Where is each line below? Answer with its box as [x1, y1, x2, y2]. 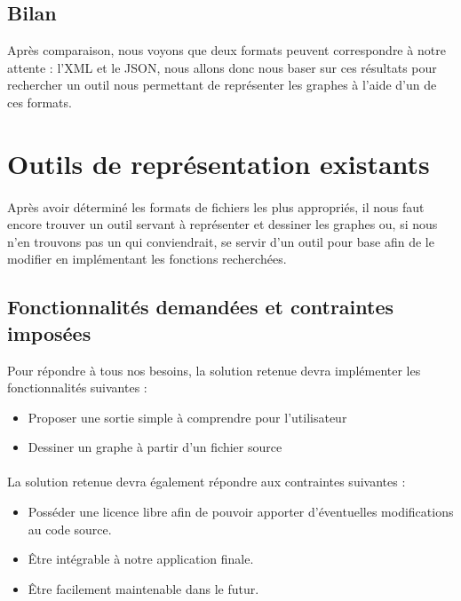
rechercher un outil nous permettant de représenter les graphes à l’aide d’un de [7, 75, 437, 94]
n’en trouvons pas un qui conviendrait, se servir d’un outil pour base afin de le [7, 232, 434, 250]
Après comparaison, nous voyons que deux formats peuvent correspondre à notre [7, 41, 446, 59]
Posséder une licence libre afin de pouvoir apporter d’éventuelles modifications [28, 502, 454, 521]
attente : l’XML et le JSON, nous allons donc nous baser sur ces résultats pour [7, 58, 437, 76]
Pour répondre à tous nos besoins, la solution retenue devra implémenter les [7, 360, 421, 379]
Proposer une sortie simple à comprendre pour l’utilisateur [28, 407, 347, 426]
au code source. [28, 519, 112, 538]
